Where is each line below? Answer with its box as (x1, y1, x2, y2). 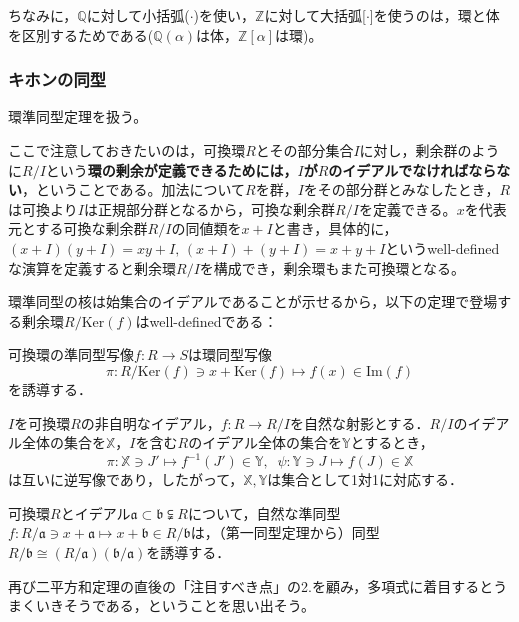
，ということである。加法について (22, 179, 246, 200)
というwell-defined (385, 237, 500, 258)
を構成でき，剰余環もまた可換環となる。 (199, 257, 465, 278)
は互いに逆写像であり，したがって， (8, 469, 244, 490)
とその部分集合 (255, 140, 354, 160)
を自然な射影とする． (289, 412, 430, 433)
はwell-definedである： (135, 310, 278, 331)
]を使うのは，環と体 (369, 5, 500, 25)
